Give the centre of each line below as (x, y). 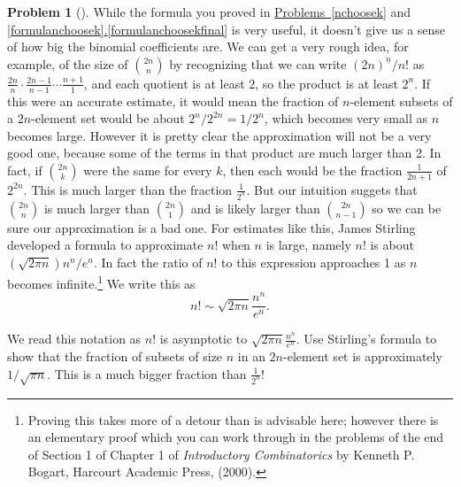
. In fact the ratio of (148, 263)
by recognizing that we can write (258, 63)
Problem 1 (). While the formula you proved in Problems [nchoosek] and (209, 12)
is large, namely (308, 245)
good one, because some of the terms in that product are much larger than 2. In (224, 153)
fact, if (25, 170)
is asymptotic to (204, 339)
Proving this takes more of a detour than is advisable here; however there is (233, 419)
